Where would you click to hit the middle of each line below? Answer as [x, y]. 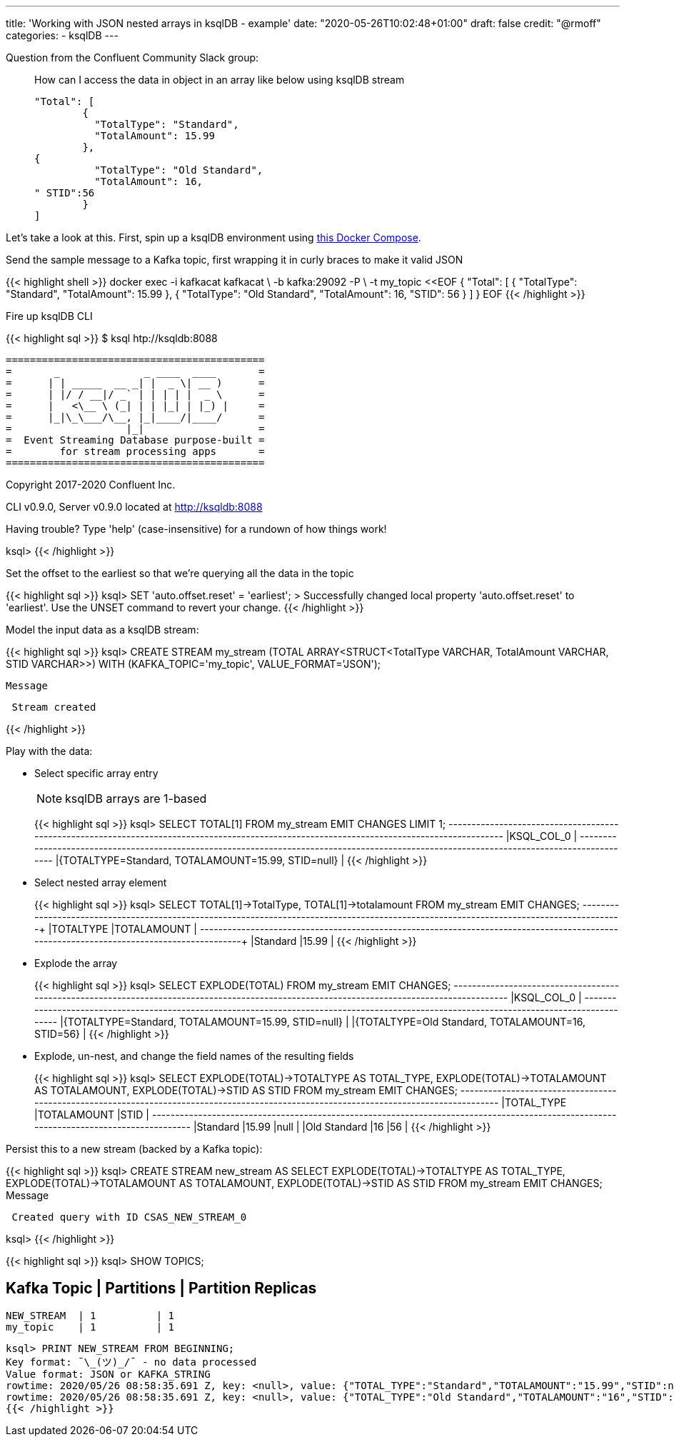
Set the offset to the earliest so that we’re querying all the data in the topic [180, 573]
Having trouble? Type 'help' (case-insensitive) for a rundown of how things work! [196, 529]
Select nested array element [101, 882]
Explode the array [76, 963]
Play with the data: [49, 751]
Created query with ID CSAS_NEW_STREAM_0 [129, 1217]
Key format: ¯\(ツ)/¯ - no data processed [131, 1362]
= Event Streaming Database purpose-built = [135, 440]
